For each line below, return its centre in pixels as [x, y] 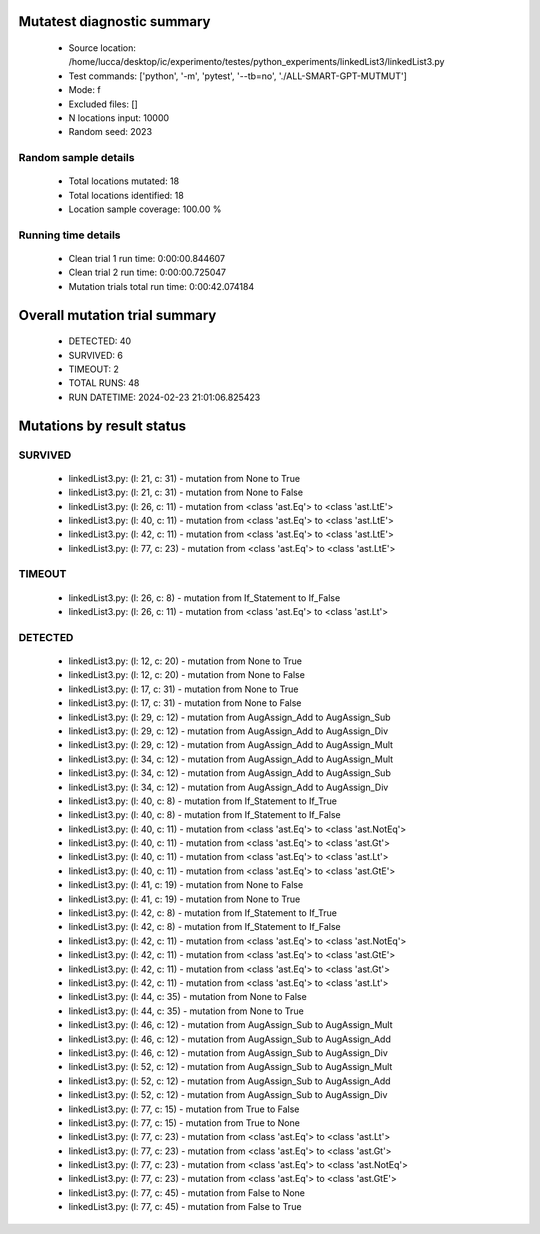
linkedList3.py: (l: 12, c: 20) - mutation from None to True [185, 661]
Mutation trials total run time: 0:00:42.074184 [161, 286]
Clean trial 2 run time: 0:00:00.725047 [147, 272]
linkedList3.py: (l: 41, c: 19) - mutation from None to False [186, 885]
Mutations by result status [102, 425]
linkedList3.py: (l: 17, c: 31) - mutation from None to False [185, 703]
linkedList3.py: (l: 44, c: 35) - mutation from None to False [187, 997]
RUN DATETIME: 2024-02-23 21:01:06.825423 [164, 397]
